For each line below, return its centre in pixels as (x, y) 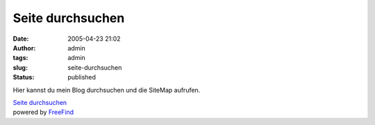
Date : (21, 39)
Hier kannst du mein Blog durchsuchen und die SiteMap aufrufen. (107, 90)
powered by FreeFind (43, 112)
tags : (20, 58)
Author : (24, 48)
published (82, 77)
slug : (20, 67)
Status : (24, 77)
